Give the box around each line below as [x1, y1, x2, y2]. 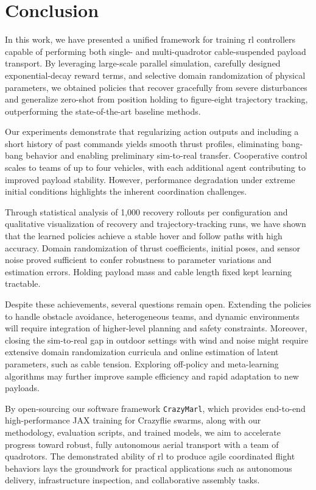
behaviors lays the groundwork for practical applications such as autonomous [5, 461, 292, 474]
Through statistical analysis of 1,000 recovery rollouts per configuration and [5, 205, 288, 218]
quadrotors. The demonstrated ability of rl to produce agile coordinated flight [5, 450, 295, 463]
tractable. [5, 277, 41, 290]
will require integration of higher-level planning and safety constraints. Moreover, [5, 322, 307, 334]
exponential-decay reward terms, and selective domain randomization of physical [5, 68, 306, 81]
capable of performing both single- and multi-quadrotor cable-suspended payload [5, 45, 306, 57]
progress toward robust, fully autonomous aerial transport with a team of [5, 438, 279, 450]
